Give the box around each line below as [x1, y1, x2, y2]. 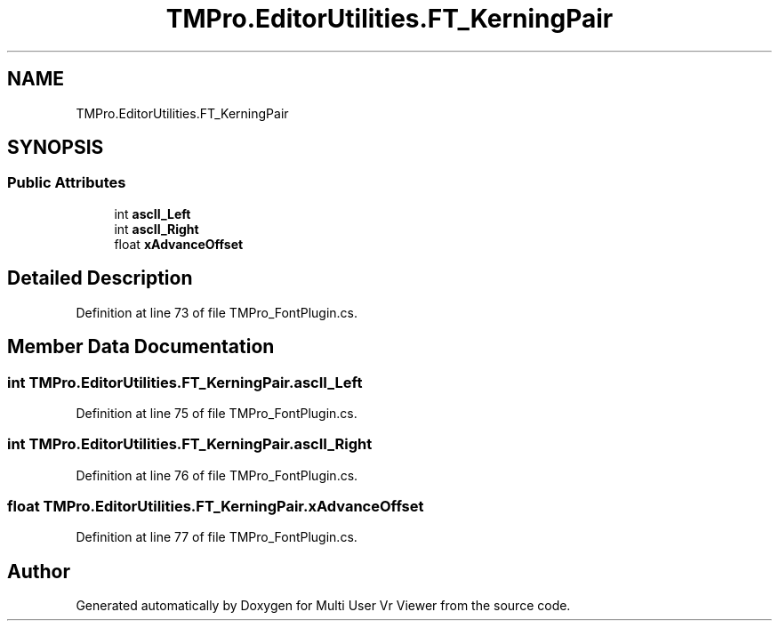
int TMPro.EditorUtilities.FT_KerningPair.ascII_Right [7, 435, 373, 454]
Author [7, 560, 70, 583]
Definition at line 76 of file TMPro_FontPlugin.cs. [76, 467, 358, 483]
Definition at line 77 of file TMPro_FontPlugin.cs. [76, 529, 357, 545]
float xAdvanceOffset [114, 236, 244, 252]
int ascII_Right [114, 221, 199, 237]
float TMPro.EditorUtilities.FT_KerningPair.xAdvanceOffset [7, 497, 424, 515]
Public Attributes [7, 173, 126, 192]
